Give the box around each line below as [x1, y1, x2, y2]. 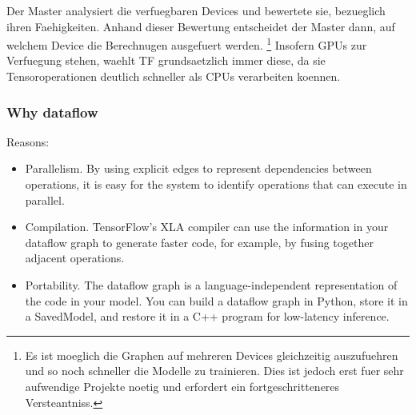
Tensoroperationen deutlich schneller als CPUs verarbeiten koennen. [6, 68, 341, 85]
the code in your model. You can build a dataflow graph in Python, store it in [25, 292, 408, 309]
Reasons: [6, 133, 50, 150]
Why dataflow [6, 102, 98, 122]
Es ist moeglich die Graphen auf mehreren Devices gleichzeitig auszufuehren [25, 346, 398, 363]
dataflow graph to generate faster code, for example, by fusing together [25, 233, 374, 250]
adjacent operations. [25, 249, 125, 266]
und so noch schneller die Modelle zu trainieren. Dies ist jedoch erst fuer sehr [25, 362, 404, 379]
